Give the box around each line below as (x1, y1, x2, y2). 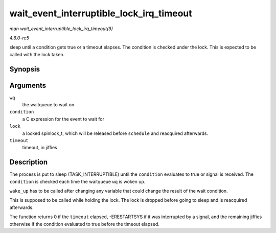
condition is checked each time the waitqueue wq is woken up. (9, 178, 146, 184)
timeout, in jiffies (22, 145, 57, 151)
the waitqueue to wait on (22, 102, 75, 108)
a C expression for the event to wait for (22, 115, 105, 122)
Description (9, 158, 48, 167)
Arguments (9, 81, 47, 89)
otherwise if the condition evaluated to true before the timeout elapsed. (9, 221, 159, 227)
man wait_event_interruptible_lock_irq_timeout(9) (9, 26, 113, 32)
